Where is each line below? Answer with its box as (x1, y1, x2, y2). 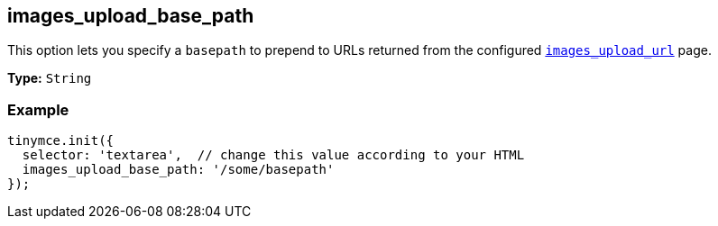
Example (7, 100, 69, 119)
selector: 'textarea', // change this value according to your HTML (22, 148, 525, 163)
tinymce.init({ (7, 133, 115, 149)
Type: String (7, 70, 92, 86)
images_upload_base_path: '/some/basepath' (22, 162, 335, 177)
